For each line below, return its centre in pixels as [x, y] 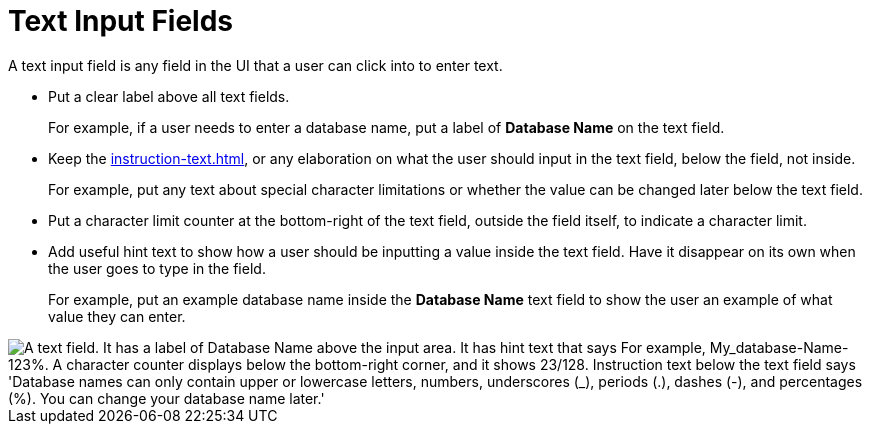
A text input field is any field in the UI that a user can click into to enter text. [255, 65]
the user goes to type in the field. [157, 268]
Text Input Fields [121, 21]
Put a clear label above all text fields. [169, 96]
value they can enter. [117, 316]
